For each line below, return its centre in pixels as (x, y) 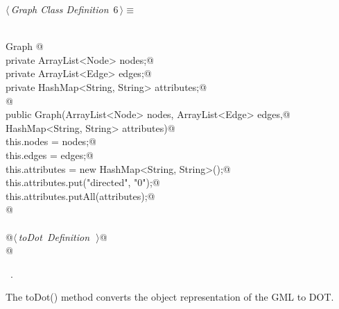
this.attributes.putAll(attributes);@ (80, 195)
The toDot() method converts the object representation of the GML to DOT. (170, 297)
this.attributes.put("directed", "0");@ (83, 182)
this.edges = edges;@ (50, 154)
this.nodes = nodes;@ (51, 141)
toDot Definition (54, 236)
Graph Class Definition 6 (64, 9)
